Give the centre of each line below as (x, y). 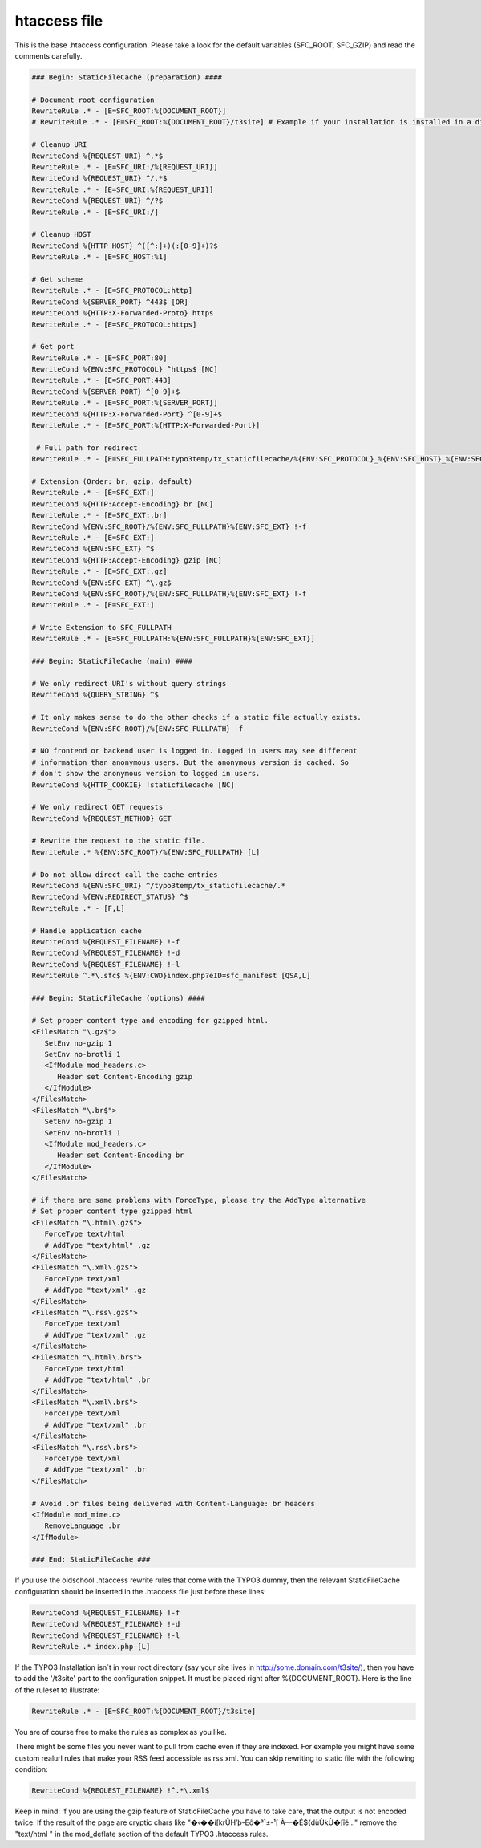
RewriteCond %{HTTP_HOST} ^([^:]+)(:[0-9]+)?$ (125, 246)
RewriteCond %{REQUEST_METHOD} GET (101, 818)
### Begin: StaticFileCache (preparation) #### (127, 77)
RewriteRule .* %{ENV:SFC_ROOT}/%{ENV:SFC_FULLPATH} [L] (146, 852)
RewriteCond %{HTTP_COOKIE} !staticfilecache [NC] (133, 785)
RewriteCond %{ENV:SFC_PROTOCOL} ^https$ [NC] (125, 370)
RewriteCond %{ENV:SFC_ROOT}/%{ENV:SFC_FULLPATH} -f (137, 729)
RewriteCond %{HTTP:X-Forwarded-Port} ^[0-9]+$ (127, 414)
